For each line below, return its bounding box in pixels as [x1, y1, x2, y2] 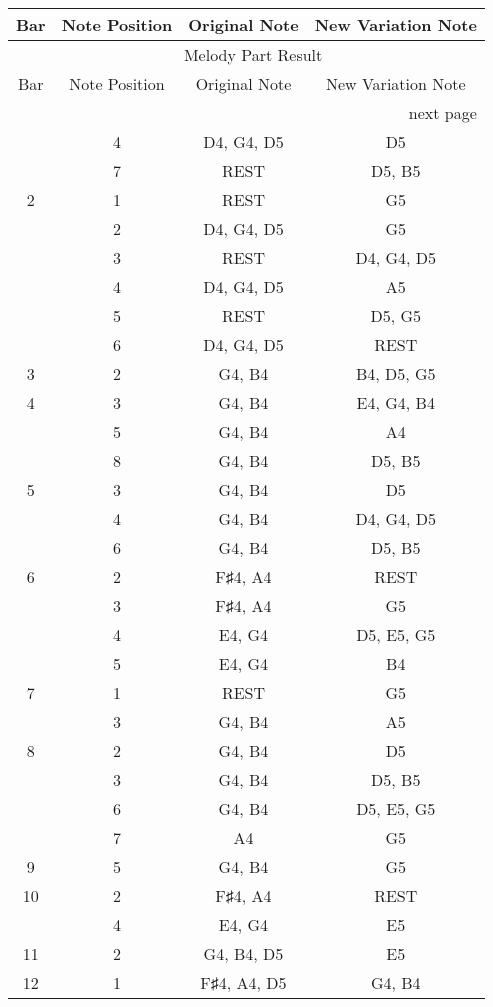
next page [408, 101, 477, 124]
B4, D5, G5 [355, 362, 436, 385]
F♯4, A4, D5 [200, 971, 287, 994]
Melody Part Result [183, 43, 323, 66]
